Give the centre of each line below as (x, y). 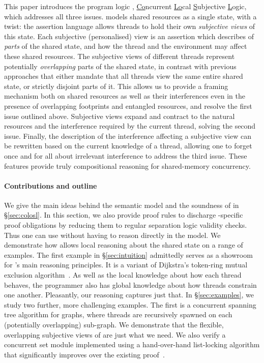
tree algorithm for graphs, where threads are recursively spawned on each (118, 314)
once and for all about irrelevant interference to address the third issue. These (126, 155)
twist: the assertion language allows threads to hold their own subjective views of (130, 26)
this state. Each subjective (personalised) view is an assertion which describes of (129, 36)
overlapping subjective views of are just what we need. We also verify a (115, 334)
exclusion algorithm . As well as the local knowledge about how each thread (123, 275)
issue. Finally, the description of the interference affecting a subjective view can (128, 135)
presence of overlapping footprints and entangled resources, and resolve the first (128, 105)
